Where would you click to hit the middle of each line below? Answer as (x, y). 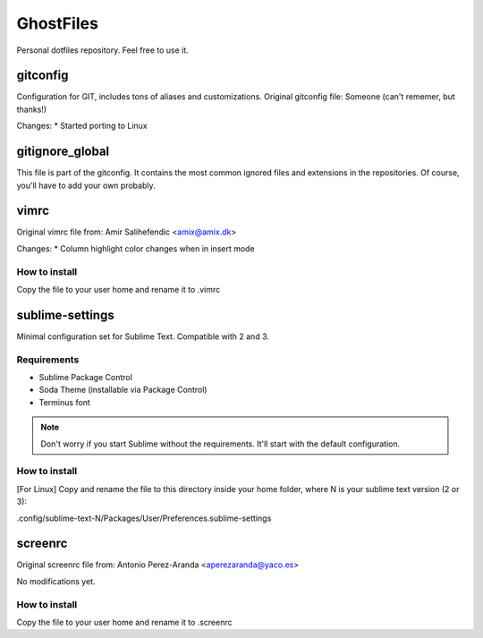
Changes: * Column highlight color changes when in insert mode (136, 248)
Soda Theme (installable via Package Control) (123, 390)
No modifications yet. (56, 581)
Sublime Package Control (86, 378)
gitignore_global (63, 152)
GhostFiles (57, 23)
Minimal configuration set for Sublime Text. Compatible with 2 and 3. (143, 336)
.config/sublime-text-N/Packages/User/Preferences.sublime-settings (144, 518)
